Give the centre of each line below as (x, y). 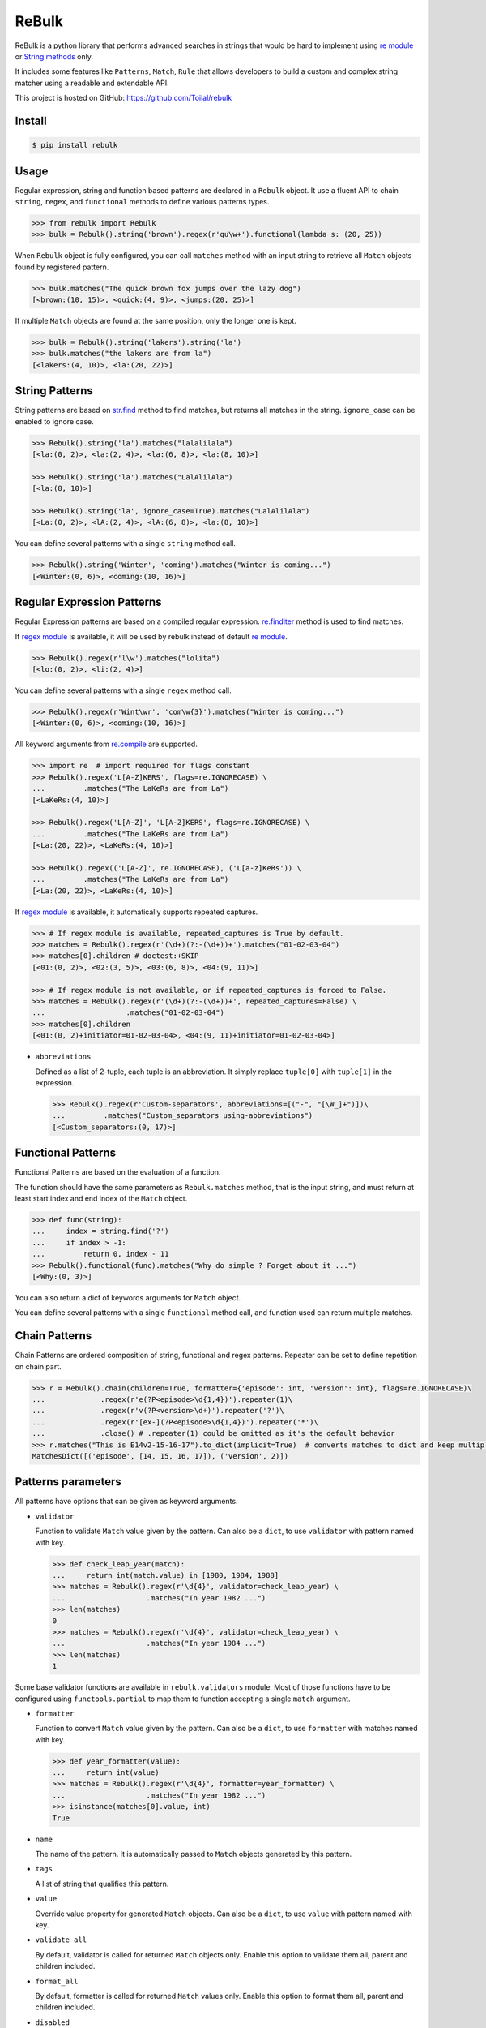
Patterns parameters (68, 1482)
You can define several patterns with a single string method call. (126, 544)
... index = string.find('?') (100, 1231)
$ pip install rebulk (75, 145)
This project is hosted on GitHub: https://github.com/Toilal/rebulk (124, 98)
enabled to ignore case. (55, 421)
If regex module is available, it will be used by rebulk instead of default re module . (151, 636)
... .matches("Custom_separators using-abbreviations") (183, 1116)
